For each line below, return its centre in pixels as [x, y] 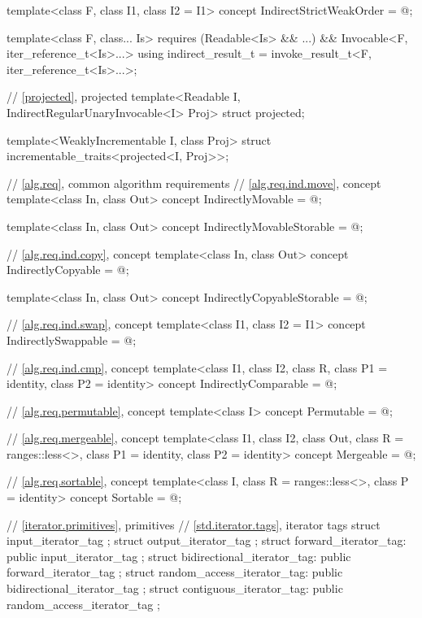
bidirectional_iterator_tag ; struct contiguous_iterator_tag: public [175, 588]
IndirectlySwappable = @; [72, 339]
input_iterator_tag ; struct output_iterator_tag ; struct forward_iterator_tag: [207, 540]
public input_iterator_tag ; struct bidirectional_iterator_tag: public [179, 556]
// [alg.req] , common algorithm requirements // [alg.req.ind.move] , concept [194, 183]
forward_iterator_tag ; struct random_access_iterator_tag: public [175, 572]
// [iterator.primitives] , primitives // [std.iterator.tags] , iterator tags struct [194, 524]
